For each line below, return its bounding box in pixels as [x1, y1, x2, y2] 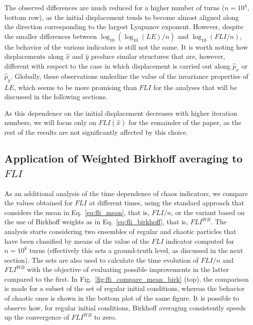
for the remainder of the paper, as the [128, 117, 241, 127]
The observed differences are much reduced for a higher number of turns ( [4, 2, 225, 12]
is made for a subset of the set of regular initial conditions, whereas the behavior [4, 283, 245, 293]
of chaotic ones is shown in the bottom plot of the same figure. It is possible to [4, 293, 239, 303]
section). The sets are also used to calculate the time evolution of [4, 254, 199, 265]
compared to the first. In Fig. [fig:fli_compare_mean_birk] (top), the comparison [4, 273, 249, 284]
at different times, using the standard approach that [89, 198, 245, 208]
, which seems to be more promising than [14, 82, 137, 92]
